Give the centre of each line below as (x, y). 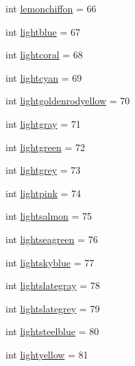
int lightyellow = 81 (47, 354)
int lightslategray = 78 (53, 285)
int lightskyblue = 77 (50, 262)
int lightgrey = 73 (43, 170)
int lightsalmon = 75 (49, 216)
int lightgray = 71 (43, 123)
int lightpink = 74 (44, 193)
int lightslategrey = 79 (53, 308)
